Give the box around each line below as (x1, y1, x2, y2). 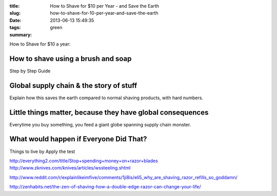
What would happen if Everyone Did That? (9, 135, 147, 143)
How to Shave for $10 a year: (9, 41, 71, 47)
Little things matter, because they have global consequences (9, 108, 209, 117)
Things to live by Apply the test (9, 148, 75, 155)
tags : (9, 25, 21, 31)
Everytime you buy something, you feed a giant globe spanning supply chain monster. (9, 121, 191, 127)
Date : (9, 17, 22, 23)
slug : (9, 10, 21, 16)
